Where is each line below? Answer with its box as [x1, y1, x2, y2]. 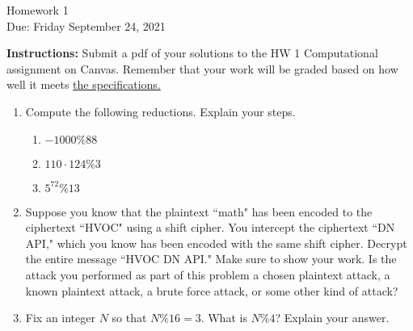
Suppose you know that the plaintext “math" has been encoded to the [25, 203, 373, 220]
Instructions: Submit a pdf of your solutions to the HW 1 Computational [6, 44, 378, 61]
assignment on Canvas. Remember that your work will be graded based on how [6, 60, 398, 77]
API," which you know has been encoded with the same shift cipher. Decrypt [25, 234, 407, 251]
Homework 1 [6, 2, 69, 18]
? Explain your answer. [275, 309, 390, 326]
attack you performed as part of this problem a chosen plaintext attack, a [25, 266, 390, 283]
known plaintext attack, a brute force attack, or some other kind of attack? [25, 282, 398, 299]
